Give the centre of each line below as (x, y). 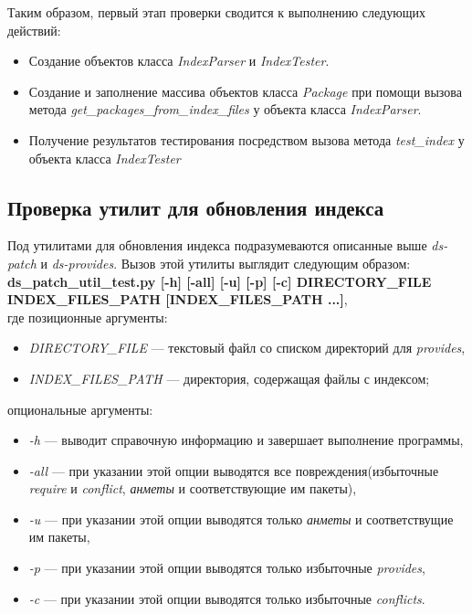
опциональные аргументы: (80, 409)
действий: (34, 30)
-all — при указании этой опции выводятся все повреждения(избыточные (234, 470)
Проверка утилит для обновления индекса (196, 207)
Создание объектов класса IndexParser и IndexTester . (179, 61)
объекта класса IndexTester (105, 158)
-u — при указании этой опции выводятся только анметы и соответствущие (241, 519)
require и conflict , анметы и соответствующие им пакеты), (193, 488)
